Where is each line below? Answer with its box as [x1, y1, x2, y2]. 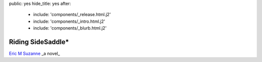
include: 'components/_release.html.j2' [33, 12, 111, 17]
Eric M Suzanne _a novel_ [9, 51, 60, 57]
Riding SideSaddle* [9, 38, 69, 46]
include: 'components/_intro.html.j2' [33, 18, 105, 24]
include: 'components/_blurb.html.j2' [33, 25, 107, 31]
